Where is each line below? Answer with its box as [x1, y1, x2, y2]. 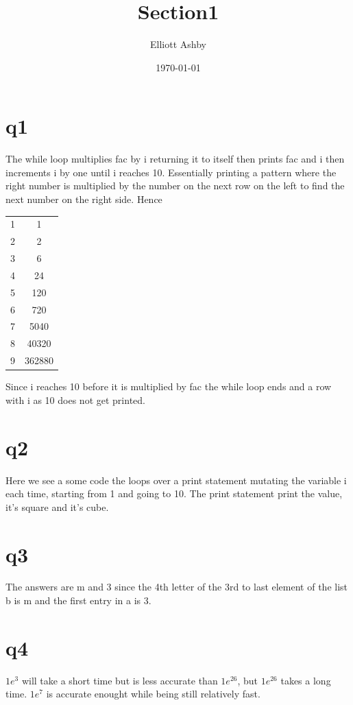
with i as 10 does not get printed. [5, 392, 145, 407]
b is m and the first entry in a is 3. [5, 593, 151, 608]
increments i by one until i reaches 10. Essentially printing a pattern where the [5, 165, 337, 179]
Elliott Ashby [150, 37, 206, 51]
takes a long [280, 673, 331, 687]
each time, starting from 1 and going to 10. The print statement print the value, [5, 486, 343, 501]
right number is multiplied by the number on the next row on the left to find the [5, 178, 345, 193]
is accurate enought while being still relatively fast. [46, 686, 260, 701]
